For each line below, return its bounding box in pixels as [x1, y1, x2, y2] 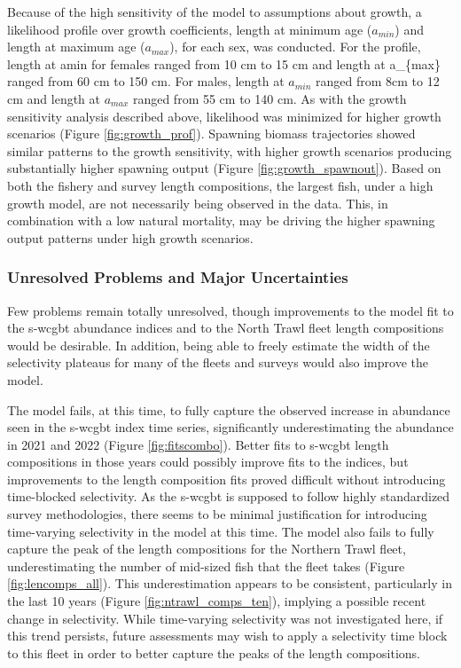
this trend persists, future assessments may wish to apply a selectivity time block [7, 626, 448, 645]
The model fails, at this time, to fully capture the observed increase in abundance [7, 400, 450, 419]
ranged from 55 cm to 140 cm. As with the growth [132, 89, 407, 107]
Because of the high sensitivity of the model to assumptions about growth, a [7, 3, 422, 20]
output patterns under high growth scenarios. [7, 228, 254, 247]
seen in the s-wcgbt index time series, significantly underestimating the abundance [7, 418, 454, 436]
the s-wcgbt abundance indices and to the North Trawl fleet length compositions [7, 318, 444, 337]
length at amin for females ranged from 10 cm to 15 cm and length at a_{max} [7, 54, 441, 73]
